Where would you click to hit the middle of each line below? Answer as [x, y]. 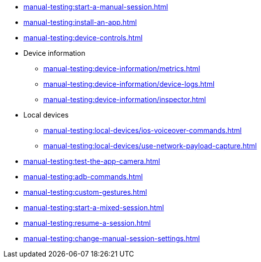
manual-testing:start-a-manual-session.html [96, 7]
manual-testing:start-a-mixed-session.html [94, 207]
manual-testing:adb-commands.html [83, 177]
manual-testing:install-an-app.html [80, 22]
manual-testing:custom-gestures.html [85, 192]
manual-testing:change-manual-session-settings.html [112, 238]
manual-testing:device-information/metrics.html [122, 68]
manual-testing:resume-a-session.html [87, 223]
